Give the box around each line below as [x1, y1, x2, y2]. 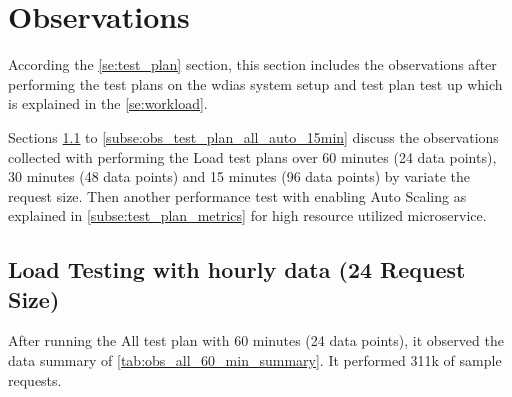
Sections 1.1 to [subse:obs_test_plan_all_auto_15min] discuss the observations [8, 126, 499, 147]
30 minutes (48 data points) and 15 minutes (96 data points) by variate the [8, 166, 470, 187]
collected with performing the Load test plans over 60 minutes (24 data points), [8, 146, 497, 167]
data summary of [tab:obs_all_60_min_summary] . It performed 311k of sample [8, 350, 502, 371]
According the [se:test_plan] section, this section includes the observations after [8, 54, 497, 75]
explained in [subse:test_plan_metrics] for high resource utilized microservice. [8, 205, 487, 226]
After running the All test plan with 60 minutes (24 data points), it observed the [8, 330, 504, 351]
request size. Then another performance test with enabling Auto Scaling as [8, 185, 467, 206]
